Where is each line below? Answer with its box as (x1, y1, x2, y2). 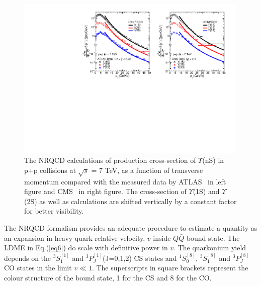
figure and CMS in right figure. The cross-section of (24, 186, 187, 197)
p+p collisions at (24, 164, 76, 175)
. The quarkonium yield (173, 242, 246, 253)
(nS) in (202, 155, 224, 165)
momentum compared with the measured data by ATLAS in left (24, 176, 226, 186)
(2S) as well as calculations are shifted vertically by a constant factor (24, 196, 237, 206)
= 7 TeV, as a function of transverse (91, 164, 203, 175)
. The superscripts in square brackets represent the (92, 262, 248, 273)
